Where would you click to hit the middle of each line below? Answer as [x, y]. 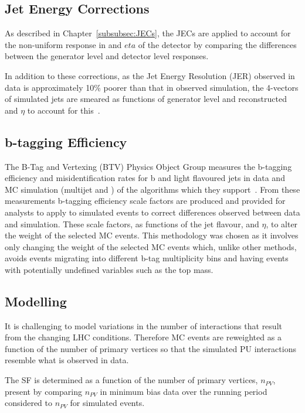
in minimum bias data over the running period [184, 391]
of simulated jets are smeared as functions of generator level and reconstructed [146, 99]
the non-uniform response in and [63, 44]
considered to [29, 403]
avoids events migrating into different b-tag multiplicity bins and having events [147, 258]
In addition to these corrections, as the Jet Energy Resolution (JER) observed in [150, 75]
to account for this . [64, 110]
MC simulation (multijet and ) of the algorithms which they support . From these [152, 189]
